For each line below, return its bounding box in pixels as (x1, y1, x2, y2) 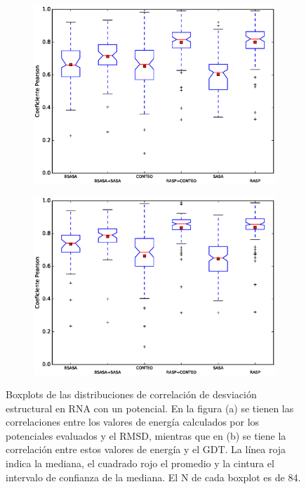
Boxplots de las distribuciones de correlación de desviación (6, 387, 257, 402)
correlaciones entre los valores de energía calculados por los (6, 414, 260, 429)
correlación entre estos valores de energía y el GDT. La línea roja (6, 442, 286, 457)
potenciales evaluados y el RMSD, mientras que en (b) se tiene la (6, 428, 286, 443)
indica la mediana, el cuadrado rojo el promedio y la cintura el (6, 456, 274, 471)
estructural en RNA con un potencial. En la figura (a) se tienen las (6, 400, 294, 415)
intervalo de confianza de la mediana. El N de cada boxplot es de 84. (6, 469, 301, 484)
